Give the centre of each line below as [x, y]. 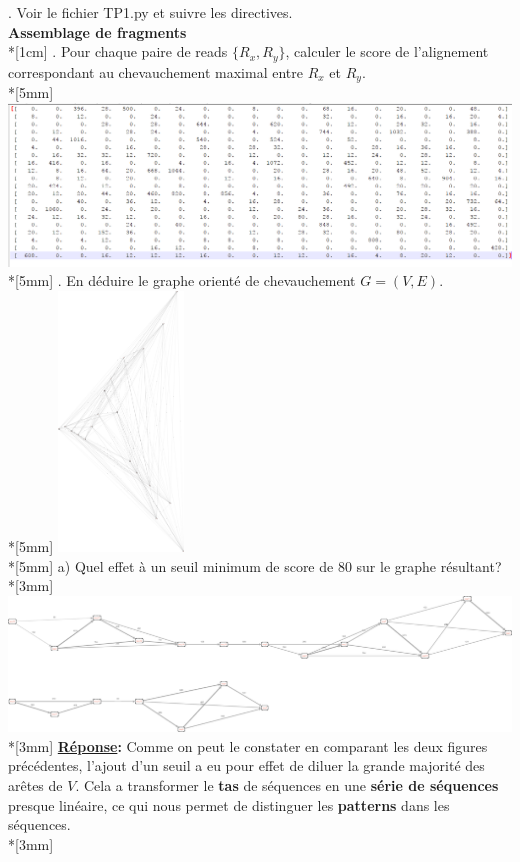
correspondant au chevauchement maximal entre [155, 71]
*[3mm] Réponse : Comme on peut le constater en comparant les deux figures [248, 745]
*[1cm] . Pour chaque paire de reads [118, 51]
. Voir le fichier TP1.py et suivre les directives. [150, 12]
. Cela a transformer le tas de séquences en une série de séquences [287, 784]
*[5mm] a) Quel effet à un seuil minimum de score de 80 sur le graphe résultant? [255, 565]
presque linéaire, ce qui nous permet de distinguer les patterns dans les [229, 804]
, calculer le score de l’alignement [387, 51]
